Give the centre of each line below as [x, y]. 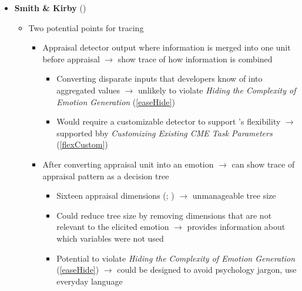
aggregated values [88, 90]
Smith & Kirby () [50, 8]
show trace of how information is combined [195, 58]
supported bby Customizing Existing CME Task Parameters [165, 133]
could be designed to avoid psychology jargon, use [207, 270]
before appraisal [71, 58]
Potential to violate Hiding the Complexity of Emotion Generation [176, 258]
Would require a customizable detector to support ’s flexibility [169, 121]
